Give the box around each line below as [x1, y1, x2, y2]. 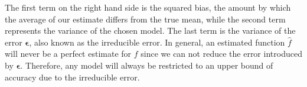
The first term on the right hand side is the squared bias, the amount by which [5, 1, 291, 13]
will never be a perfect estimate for [5, 47, 132, 60]
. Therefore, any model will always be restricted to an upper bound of [20, 59, 273, 71]
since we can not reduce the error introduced [141, 47, 302, 60]
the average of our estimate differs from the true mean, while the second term [5, 12, 286, 25]
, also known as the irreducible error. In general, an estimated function [29, 36, 285, 48]
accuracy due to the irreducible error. [5, 70, 140, 83]
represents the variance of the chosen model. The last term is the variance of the [5, 24, 296, 37]
